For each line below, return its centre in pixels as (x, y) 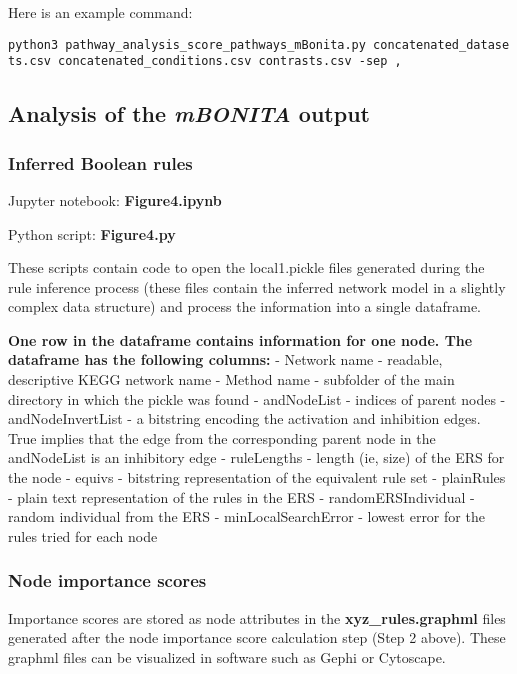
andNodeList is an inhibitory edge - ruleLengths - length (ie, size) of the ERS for (256, 457)
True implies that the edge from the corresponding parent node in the (222, 437)
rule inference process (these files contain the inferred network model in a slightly (257, 286)
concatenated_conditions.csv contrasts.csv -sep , (230, 61)
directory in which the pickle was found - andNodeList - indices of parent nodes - (257, 398)
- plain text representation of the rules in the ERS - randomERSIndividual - (241, 496)
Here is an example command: (100, 12)
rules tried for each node (83, 535)
